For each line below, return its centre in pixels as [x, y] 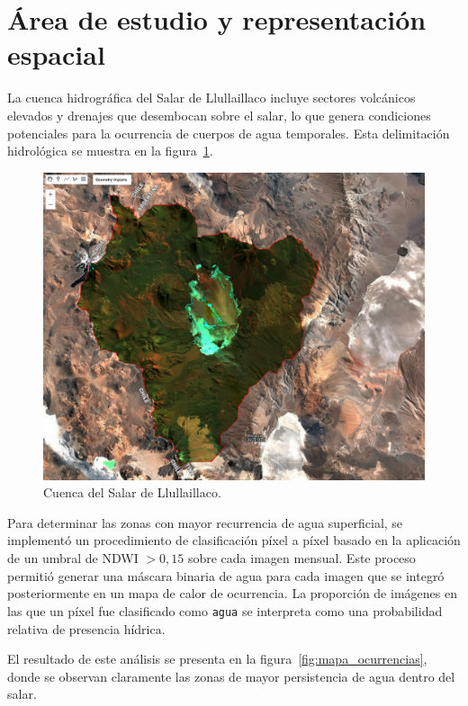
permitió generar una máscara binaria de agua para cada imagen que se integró [226, 575]
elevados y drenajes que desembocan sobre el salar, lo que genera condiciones [219, 115]
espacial [56, 54]
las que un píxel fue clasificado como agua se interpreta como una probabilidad [225, 610]
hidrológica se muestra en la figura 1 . [110, 151]
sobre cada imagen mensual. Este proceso [301, 558]
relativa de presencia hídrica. [86, 628]
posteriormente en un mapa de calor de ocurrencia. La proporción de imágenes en [232, 593]
